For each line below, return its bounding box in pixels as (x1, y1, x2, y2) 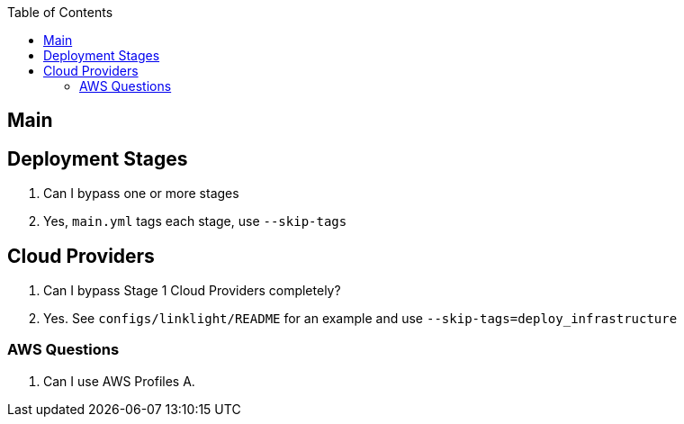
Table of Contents (7, 5, 113, 20)
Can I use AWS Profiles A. (43, 373, 195, 389)
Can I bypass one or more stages (43, 185, 239, 202)
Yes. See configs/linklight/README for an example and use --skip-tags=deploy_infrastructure (43, 311, 678, 327)
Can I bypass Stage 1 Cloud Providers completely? (43, 283, 341, 299)
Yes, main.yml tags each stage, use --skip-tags (43, 213, 347, 230)
